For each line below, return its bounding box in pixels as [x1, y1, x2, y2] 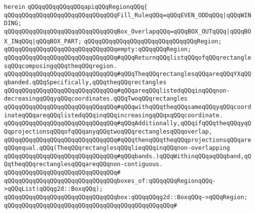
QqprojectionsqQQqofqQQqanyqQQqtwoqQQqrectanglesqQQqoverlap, [4, 128, 213, 135]
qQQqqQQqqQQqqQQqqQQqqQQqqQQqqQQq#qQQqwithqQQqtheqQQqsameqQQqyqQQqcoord [4, 103, 252, 110]
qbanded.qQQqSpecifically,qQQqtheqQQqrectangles [4, 78, 167, 86]
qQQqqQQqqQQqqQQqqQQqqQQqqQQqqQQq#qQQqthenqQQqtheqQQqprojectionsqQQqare [4, 136, 252, 143]
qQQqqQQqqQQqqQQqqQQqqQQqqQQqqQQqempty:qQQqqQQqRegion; [4, 46, 191, 53]
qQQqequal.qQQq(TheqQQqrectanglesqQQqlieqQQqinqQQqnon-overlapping [4, 144, 230, 152]
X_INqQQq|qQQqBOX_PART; [4, 37, 82, 45]
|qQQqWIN [222, 11, 252, 19]
